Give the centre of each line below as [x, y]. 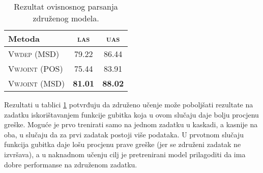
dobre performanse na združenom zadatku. [71, 164]
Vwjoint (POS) [36, 68]
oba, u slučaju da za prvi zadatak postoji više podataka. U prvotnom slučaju [124, 134]
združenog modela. [66, 18]
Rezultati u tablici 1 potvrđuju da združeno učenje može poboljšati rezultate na [129, 104]
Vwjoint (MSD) [37, 83]
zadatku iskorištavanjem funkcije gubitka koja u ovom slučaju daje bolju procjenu [131, 114]
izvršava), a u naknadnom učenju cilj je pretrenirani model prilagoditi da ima [125, 154]
